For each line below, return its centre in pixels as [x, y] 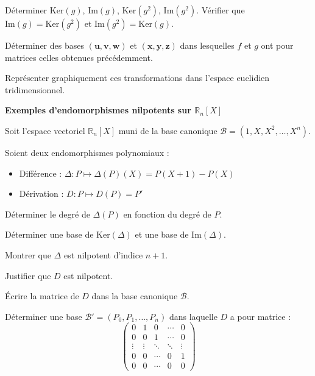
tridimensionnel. [35, 89]
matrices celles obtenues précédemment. [79, 57]
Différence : [41, 173]
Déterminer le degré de [48, 214]
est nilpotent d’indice [103, 254]
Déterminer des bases [44, 45]
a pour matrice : [260, 316]
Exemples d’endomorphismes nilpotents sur [98, 110]
